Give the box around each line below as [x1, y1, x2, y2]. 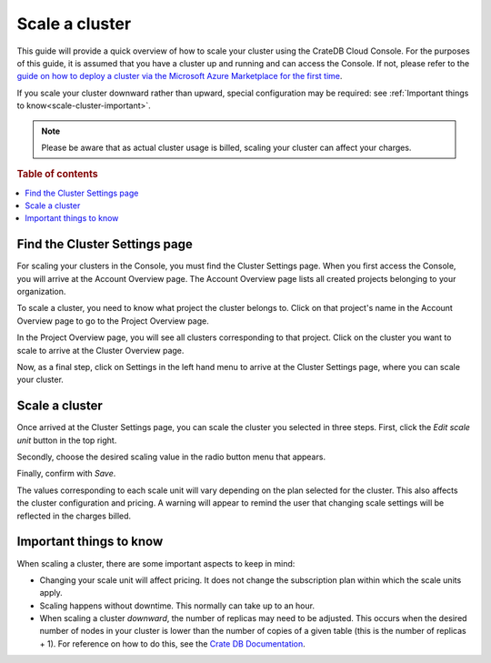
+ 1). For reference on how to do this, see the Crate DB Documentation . [39, 638, 306, 649]
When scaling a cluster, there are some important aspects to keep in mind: [16, 558, 296, 568]
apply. [39, 588, 63, 598]
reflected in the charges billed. [16, 510, 132, 521]
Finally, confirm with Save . [16, 468, 116, 479]
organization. [16, 286, 66, 297]
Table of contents [16, 168, 99, 181]
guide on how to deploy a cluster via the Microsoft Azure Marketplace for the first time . [16, 71, 343, 82]
